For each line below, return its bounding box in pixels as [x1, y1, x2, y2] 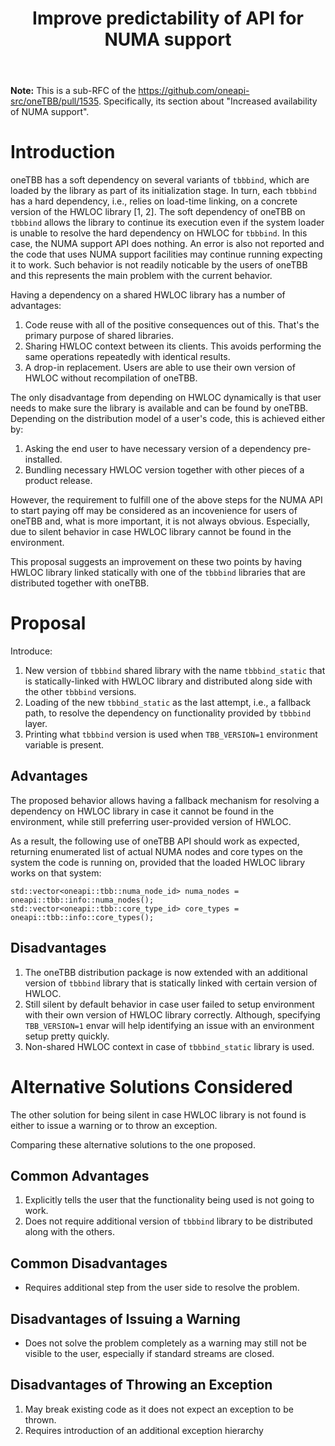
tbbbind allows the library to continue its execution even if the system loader [10, 217, 325, 229]
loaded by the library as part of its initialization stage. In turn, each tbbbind [10, 185, 317, 197]
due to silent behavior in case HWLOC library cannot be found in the [10, 526, 292, 538]
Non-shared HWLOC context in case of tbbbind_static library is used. [24, 1040, 315, 1052]
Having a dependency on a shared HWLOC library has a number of [10, 289, 286, 301]
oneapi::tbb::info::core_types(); [10, 912, 155, 922]
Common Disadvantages [10, 1255, 168, 1272]
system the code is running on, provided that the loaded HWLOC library [10, 856, 305, 868]
